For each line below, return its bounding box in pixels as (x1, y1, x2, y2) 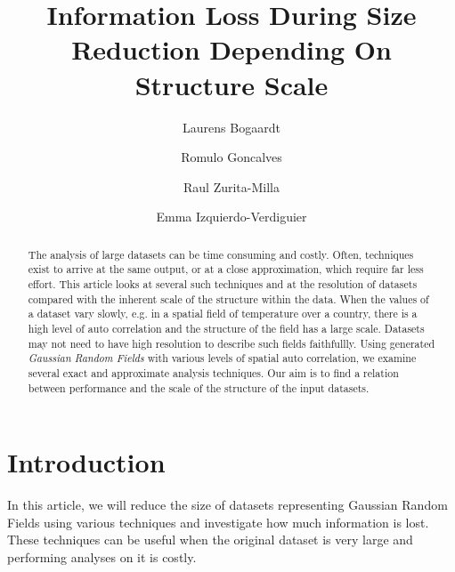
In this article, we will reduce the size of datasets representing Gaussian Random (7, 495, 448, 514)
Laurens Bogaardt (183, 117, 280, 136)
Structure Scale (134, 66, 329, 102)
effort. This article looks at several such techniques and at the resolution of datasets (28, 276, 418, 291)
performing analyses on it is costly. (7, 547, 197, 566)
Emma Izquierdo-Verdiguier (156, 207, 307, 226)
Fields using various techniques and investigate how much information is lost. (7, 512, 429, 531)
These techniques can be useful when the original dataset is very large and (7, 530, 413, 549)
